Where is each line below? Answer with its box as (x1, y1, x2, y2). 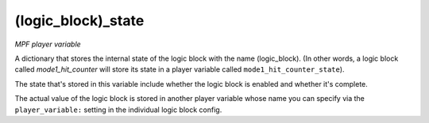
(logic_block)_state (14, 12, 145, 29)
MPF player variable (14, 39, 81, 49)
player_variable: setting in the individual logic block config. (14, 105, 222, 114)
